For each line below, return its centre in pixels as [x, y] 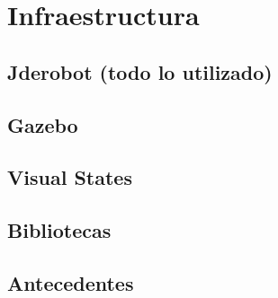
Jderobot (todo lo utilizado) [140, 71]
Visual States [70, 177]
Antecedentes [71, 282]
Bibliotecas [59, 230]
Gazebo [43, 124]
